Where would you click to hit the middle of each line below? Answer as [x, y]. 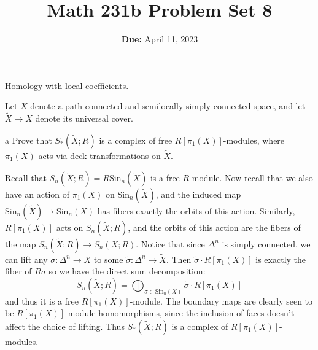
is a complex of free [136, 140]
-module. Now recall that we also [251, 177]
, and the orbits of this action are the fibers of [214, 227]
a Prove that [29, 140]
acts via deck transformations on [99, 155]
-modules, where [254, 140]
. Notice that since [170, 243]
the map [21, 243]
